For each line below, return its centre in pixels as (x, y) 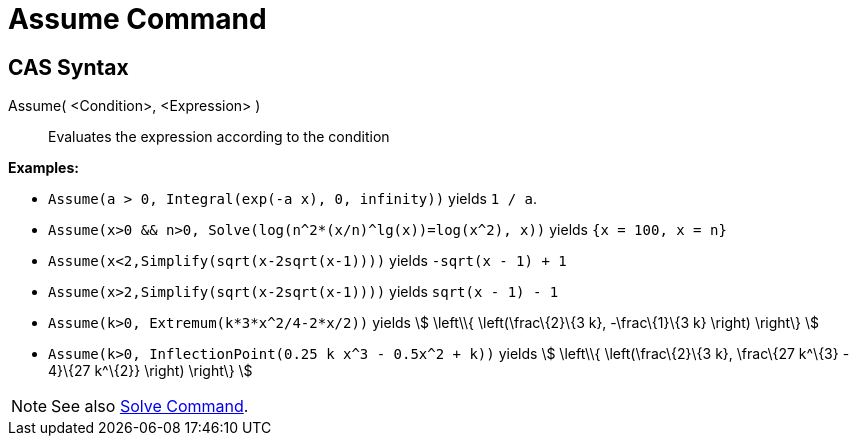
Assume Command (137, 19)
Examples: (43, 168)
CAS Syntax (68, 67)
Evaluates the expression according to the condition (219, 137)
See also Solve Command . (150, 406)
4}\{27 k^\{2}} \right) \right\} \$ (150, 371)
